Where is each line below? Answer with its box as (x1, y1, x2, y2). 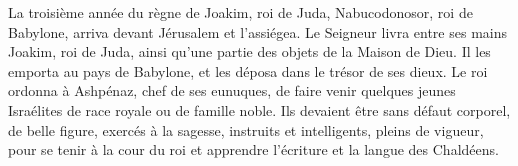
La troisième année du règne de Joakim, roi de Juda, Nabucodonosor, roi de (8, 2, 473, 22)
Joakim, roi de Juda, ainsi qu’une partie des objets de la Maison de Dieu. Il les (8, 41, 491, 62)
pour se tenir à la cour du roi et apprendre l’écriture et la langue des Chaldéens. (8, 139, 499, 160)
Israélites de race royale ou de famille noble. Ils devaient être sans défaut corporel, (8, 99, 511, 120)
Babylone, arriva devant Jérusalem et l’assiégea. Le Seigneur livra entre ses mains (8, 21, 507, 42)
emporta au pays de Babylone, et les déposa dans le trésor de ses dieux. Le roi (8, 60, 488, 81)
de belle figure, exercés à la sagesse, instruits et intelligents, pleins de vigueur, (8, 119, 484, 140)
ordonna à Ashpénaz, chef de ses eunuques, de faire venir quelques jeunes (8, 80, 456, 101)
